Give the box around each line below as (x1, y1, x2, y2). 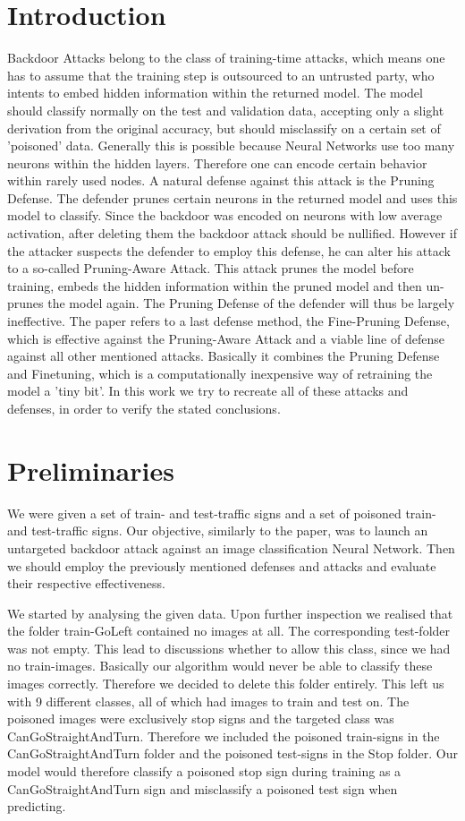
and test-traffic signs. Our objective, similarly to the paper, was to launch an (7, 521, 428, 540)
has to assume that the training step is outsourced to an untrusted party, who (7, 65, 435, 84)
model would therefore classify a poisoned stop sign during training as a (7, 762, 402, 781)
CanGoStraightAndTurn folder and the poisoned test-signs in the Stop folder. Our (7, 744, 458, 763)
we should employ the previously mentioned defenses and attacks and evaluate (7, 556, 436, 575)
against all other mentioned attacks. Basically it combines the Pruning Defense (7, 346, 440, 365)
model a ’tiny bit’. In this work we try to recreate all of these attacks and (7, 381, 409, 400)
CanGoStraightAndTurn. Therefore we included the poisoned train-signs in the (7, 726, 440, 745)
